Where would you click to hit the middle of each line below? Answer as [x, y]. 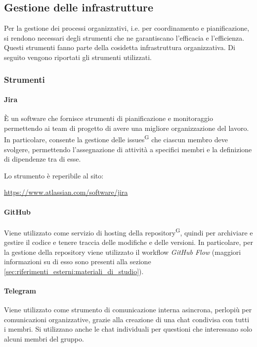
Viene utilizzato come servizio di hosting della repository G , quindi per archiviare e [128, 231]
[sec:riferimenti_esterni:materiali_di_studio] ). [74, 271]
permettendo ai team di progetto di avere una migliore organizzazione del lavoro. [127, 128]
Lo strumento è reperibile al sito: [54, 175]
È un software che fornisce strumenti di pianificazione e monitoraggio [108, 118]
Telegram [20, 291]
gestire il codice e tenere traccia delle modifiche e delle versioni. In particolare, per [128, 242]
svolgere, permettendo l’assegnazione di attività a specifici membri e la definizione [128, 149]
